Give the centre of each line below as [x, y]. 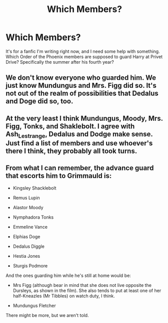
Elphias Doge [26, 236]
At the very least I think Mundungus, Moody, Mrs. [84, 118]
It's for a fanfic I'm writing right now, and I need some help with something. [83, 51]
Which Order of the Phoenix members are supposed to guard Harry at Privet [84, 57]
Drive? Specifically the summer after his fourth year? [60, 62]
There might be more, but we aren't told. [47, 315]
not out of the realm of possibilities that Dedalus [82, 94]
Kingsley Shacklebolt [34, 188]
